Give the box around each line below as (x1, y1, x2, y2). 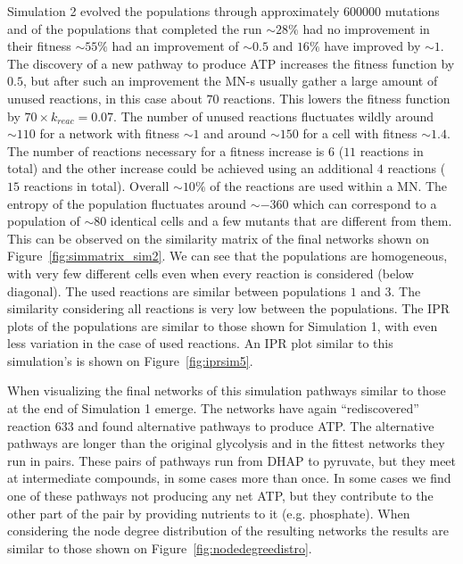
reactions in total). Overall (23, 176, 169, 195)
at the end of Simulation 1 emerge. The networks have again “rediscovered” (7, 399, 419, 418)
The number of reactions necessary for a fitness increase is (7, 141, 325, 160)
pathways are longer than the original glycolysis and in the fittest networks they (7, 434, 445, 452)
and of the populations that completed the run (7, 19, 262, 37)
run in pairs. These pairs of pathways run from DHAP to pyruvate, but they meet (7, 451, 457, 469)
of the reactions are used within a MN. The (210, 176, 448, 195)
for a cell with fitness (302, 124, 418, 143)
